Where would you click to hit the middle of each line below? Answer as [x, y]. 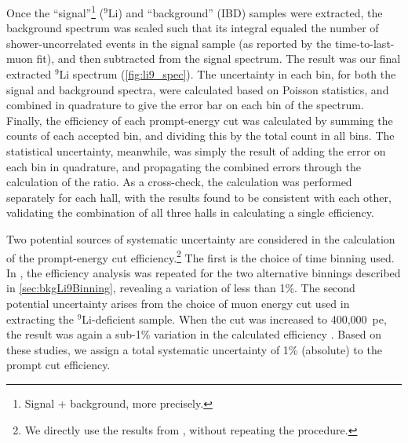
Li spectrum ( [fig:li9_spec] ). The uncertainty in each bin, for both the [228, 74]
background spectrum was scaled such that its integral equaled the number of [193, 28]
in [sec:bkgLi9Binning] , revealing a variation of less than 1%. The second [181, 288]
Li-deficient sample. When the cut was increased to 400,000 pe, [234, 319]
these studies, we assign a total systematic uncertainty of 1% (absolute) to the [194, 349]
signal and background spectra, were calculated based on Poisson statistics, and [198, 89]
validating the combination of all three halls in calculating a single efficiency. [190, 212]
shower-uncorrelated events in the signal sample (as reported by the [169, 43]
